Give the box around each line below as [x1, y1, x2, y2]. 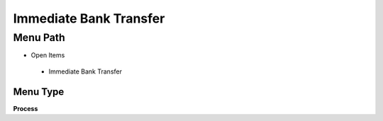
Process [13, 104, 38, 113]
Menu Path [13, 31, 65, 44]
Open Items [30, 51, 65, 59]
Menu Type [13, 86, 65, 98]
